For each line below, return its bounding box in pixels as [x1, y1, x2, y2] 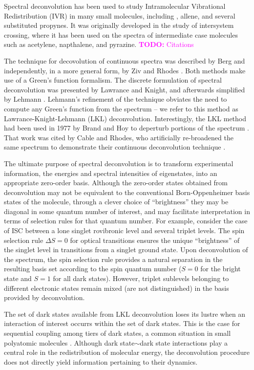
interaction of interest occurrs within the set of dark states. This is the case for [4, 318, 240, 328]
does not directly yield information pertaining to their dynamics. [4, 356, 198, 367]
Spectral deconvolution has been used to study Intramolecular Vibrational [4, 1, 226, 11]
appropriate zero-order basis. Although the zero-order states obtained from [4, 177, 228, 188]
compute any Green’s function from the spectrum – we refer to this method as [4, 103, 238, 113]
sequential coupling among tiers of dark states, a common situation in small [4, 328, 231, 338]
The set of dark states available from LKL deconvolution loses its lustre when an [4, 308, 246, 319]
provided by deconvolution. [4, 292, 85, 303]
